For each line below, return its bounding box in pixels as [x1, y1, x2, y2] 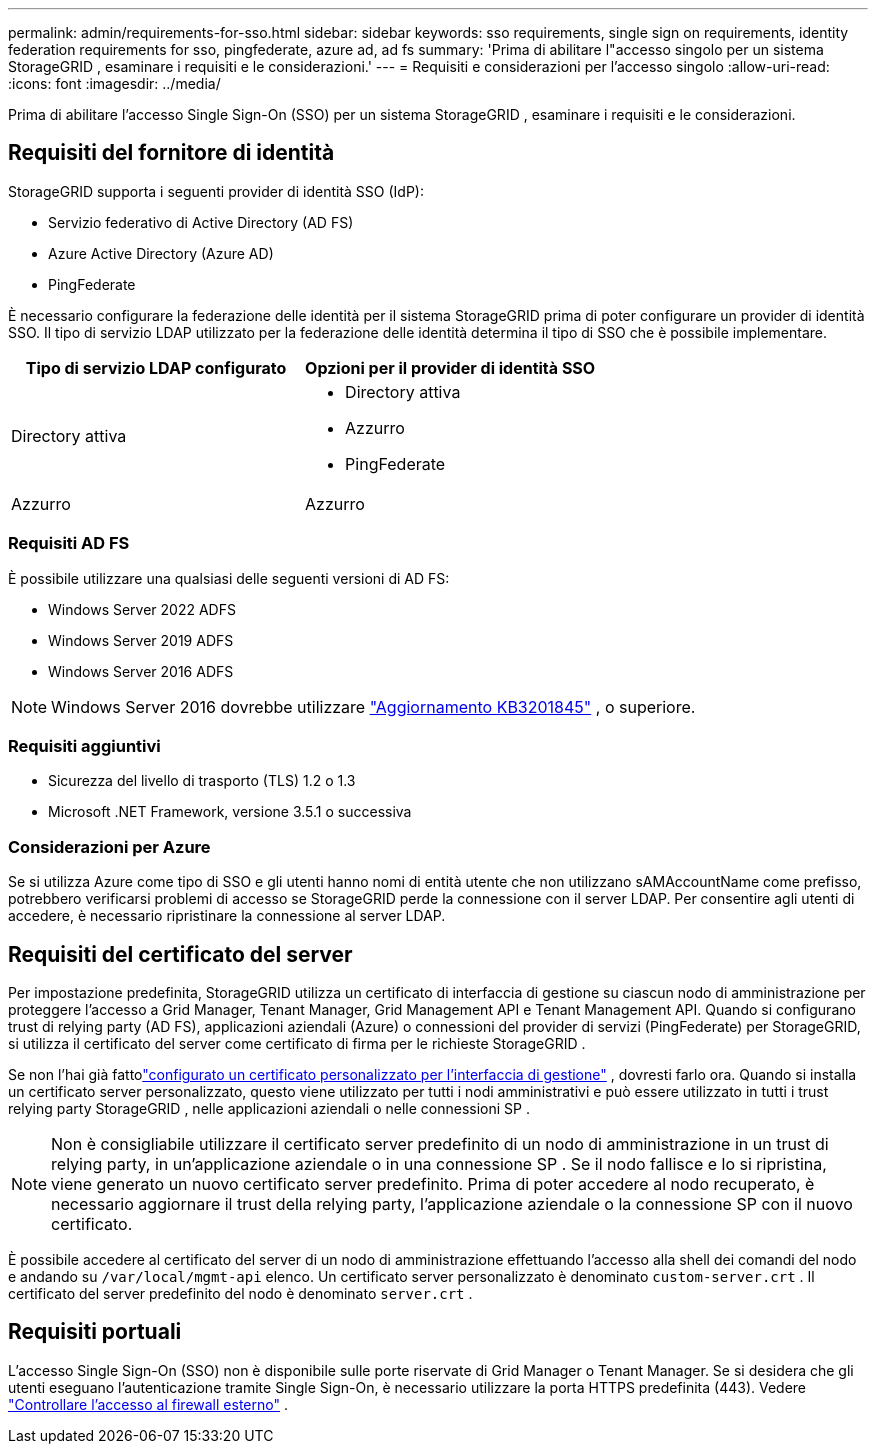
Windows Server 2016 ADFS [48, 662, 234, 680]
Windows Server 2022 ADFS [48, 600, 236, 618]
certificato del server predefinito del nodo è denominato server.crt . [8, 1284, 473, 1302]
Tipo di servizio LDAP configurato [25, 357, 287, 378]
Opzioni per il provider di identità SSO [305, 357, 596, 378]
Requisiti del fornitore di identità [8, 140, 335, 166]
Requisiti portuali [8, 1319, 182, 1345]
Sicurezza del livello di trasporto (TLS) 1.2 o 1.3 [48, 772, 356, 790]
